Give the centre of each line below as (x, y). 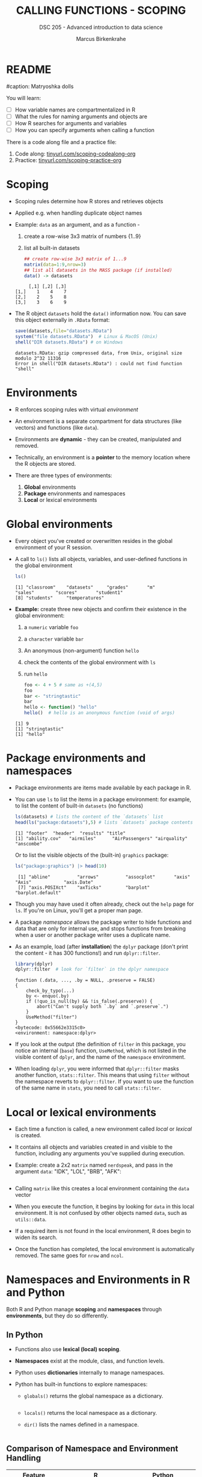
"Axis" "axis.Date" (54, 882)
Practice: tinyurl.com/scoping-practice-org (68, 160)
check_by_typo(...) (50, 991)
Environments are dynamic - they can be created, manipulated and (98, 439)
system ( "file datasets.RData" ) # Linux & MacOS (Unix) (86, 337)
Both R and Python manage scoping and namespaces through (84, 1309)
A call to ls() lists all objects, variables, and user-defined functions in (101, 559)
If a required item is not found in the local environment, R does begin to (103, 1231)
